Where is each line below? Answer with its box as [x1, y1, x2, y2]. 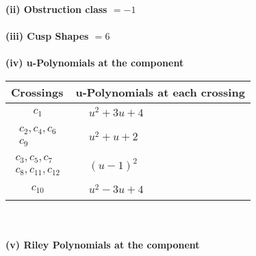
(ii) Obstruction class [5, 2, 107, 16]
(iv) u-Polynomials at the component [5, 55, 184, 70]
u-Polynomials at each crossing [75, 84, 245, 100]
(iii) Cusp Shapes [5, 29, 89, 43]
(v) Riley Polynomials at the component [5, 237, 200, 251]
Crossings [11, 84, 64, 100]
